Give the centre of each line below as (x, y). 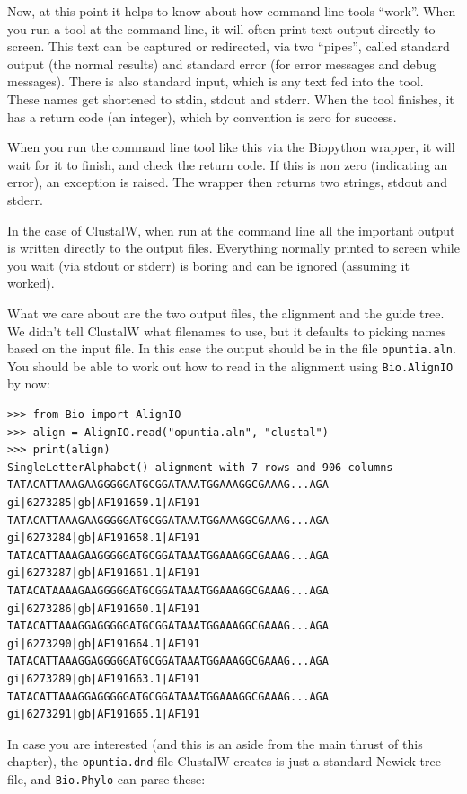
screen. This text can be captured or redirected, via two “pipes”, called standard (229, 46)
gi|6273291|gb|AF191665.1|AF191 (104, 714)
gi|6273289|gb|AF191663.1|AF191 (104, 678)
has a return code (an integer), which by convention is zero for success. (202, 116)
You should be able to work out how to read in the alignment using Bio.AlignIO (230, 366)
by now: (29, 384)
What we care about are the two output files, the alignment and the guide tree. (226, 312)
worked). (31, 283)
